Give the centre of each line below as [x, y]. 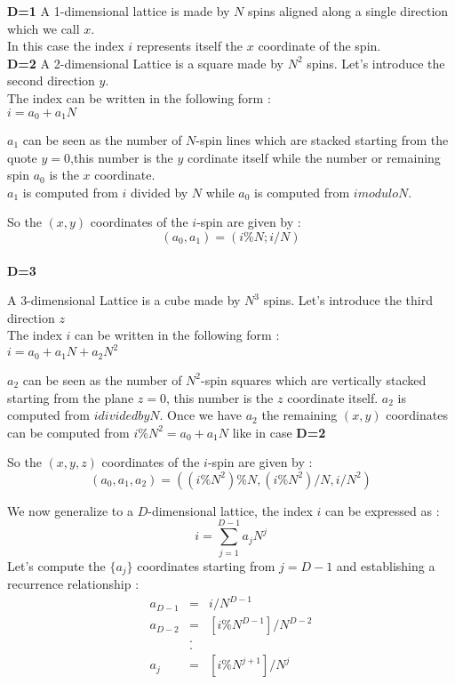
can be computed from [68, 432]
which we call [44, 28]
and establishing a [386, 565]
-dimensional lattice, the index [230, 510]
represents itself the [190, 46]
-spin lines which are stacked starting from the [322, 140]
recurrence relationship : [73, 584]
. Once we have [201, 415]
